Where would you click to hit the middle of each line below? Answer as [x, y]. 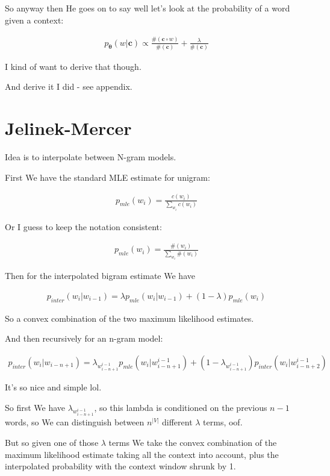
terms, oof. [223, 422]
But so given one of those [52, 442]
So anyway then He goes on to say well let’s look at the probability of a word [148, 8]
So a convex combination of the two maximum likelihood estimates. [129, 318]
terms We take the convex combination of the [193, 442]
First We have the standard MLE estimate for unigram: [107, 177]
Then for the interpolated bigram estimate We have [100, 276]
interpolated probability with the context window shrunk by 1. [120, 466]
